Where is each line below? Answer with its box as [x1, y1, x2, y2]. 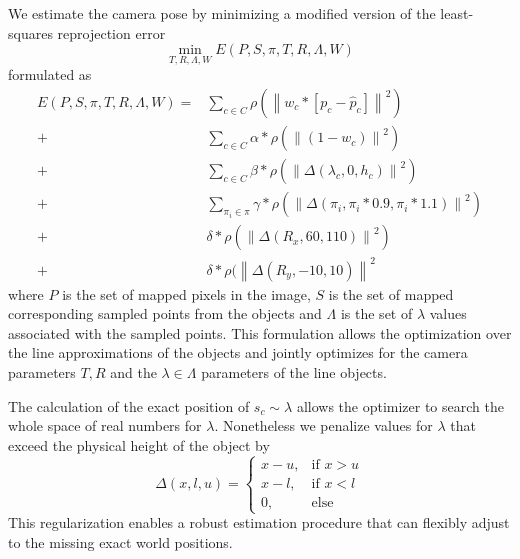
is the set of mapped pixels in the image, [62, 283, 311, 304]
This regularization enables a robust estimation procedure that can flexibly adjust [8, 512, 510, 533]
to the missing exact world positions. [8, 531, 233, 552]
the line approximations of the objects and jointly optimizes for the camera [8, 342, 468, 363]
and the [110, 362, 157, 383]
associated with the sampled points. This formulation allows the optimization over [8, 322, 512, 343]
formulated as [8, 64, 92, 85]
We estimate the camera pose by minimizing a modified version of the [8, 3, 436, 23]
